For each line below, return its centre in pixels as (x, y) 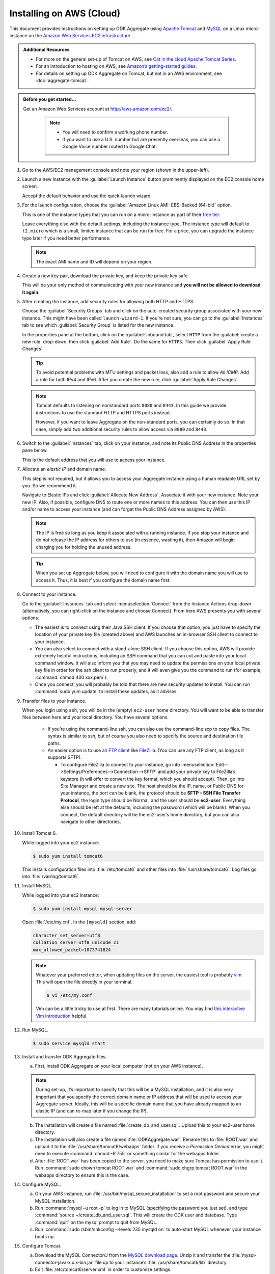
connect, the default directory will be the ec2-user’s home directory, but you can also (150, 814)
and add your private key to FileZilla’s (197, 772)
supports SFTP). (65, 757)
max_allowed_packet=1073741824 (72, 950)
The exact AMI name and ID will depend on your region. (94, 261)
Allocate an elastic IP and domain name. (64, 469)
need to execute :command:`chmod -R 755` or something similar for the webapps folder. (128, 1154)
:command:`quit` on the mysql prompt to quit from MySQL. (96, 1222)
